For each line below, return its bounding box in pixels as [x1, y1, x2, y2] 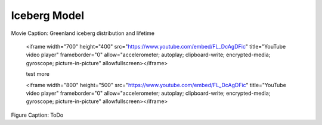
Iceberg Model [11, 9, 85, 22]
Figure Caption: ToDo [11, 111, 64, 118]
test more [26, 70, 50, 78]
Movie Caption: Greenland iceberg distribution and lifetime [11, 30, 155, 37]
